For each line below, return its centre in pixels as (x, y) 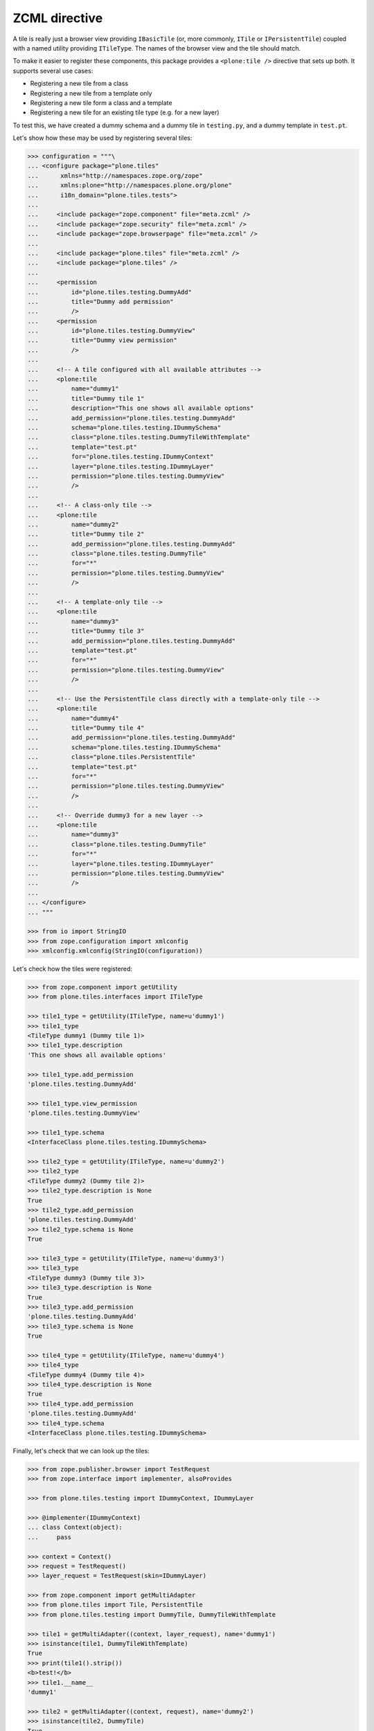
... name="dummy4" (73, 718)
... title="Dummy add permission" (100, 302)
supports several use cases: (53, 71)
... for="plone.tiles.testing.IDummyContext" (121, 457)
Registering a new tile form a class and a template (101, 102)
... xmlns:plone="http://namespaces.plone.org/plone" (130, 186)
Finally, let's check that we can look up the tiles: (81, 1451)
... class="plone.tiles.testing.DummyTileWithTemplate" (139, 437)
